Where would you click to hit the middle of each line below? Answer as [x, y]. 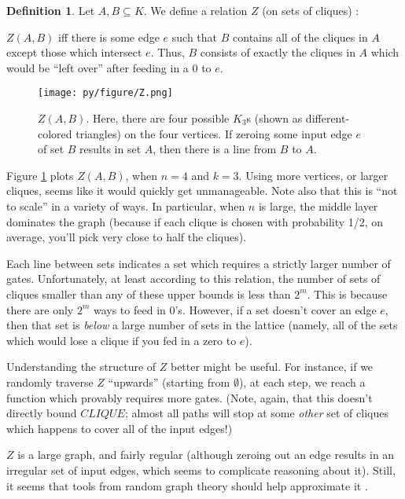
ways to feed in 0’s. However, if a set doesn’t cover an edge [235, 309]
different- [328, 118]
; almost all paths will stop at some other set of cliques [256, 413]
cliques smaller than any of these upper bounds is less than [149, 294]
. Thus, [168, 52]
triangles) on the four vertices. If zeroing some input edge [214, 133]
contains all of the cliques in [300, 37]
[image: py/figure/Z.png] [105, 93]
